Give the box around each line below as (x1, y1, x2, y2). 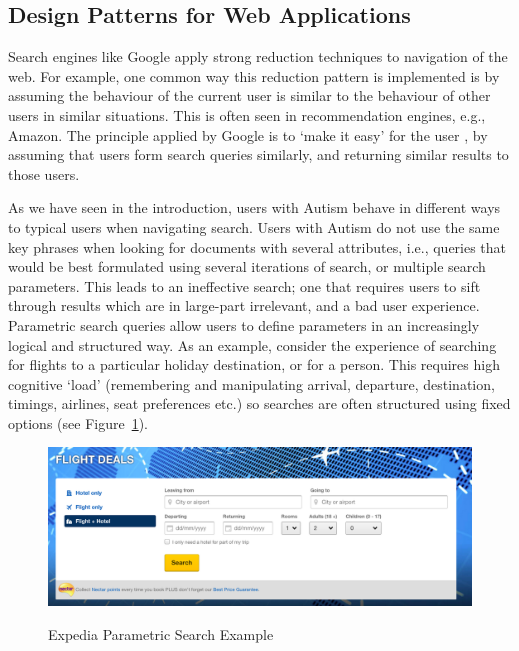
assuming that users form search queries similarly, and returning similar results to (8, 144, 509, 165)
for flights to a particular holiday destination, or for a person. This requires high (8, 354, 500, 375)
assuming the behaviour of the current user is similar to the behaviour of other (8, 85, 491, 106)
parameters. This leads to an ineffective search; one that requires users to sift (8, 275, 481, 296)
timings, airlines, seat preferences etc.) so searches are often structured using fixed (8, 393, 511, 414)
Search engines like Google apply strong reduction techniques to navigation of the (8, 46, 508, 67)
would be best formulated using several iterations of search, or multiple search (8, 256, 486, 277)
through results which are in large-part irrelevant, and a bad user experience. (8, 295, 480, 316)
